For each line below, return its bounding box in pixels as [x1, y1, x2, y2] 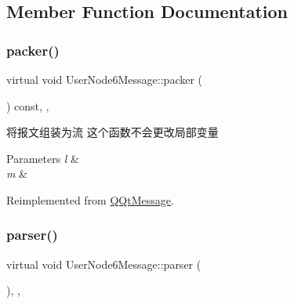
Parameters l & [6, 150, 80, 166]
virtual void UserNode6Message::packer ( [6, 71, 203, 87]
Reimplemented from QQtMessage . [6, 191, 174, 208]
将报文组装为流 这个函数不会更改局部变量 [6, 124, 219, 140]
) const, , [6, 97, 49, 114]
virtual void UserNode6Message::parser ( [6, 255, 201, 272]
